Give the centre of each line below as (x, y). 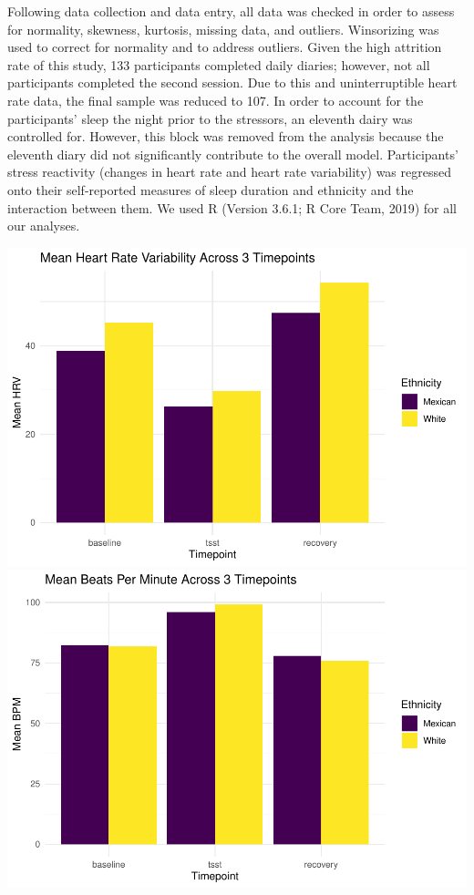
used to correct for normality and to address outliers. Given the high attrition (225, 47)
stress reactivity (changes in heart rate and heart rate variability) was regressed (229, 172)
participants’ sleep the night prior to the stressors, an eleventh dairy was (210, 118)
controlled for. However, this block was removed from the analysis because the (226, 136)
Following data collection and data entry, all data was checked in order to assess (231, 11)
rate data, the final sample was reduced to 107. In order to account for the (216, 100)
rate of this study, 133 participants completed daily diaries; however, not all (219, 64)
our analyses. (44, 226)
